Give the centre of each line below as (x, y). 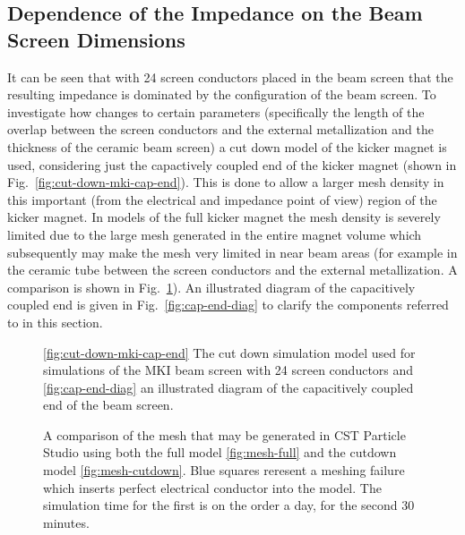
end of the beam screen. (108, 405)
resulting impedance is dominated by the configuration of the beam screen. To (222, 94)
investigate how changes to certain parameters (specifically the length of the (216, 111)
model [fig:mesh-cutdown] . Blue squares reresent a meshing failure (224, 470)
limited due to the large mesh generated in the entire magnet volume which (215, 234)
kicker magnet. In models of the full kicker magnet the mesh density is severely (224, 217)
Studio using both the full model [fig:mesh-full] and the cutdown (220, 452)
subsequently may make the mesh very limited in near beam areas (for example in (232, 252)
